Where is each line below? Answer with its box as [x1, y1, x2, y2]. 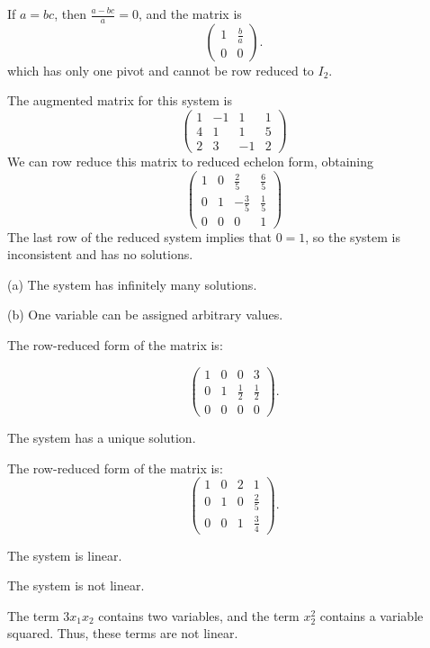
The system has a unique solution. [7, 428, 196, 447]
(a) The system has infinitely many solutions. [7, 274, 257, 293]
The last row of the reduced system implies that [7, 227, 272, 246]
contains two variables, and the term [98, 606, 300, 625]
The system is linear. [7, 545, 122, 564]
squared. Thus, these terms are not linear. [7, 624, 238, 643]
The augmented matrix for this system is [7, 91, 233, 110]
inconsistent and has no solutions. [7, 245, 193, 264]
